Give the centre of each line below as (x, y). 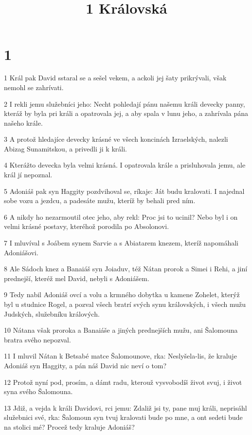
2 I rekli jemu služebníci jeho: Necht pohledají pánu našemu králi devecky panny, (125, 104)
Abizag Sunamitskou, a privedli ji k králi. (65, 148)
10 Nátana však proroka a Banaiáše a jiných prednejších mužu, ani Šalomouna (121, 330)
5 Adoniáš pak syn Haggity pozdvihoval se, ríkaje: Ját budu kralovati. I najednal (124, 191)
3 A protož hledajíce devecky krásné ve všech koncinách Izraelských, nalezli (116, 139)
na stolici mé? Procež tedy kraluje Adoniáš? (69, 426)
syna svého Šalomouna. (38, 391)
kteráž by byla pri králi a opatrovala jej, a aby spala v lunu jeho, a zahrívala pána (126, 113)
